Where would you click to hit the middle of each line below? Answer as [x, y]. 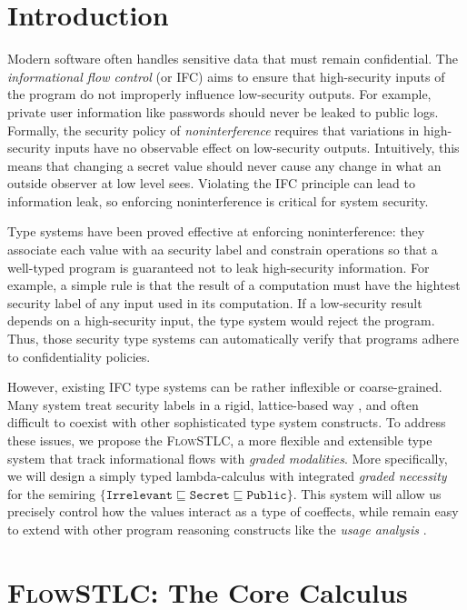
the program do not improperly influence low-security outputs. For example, [219, 94]
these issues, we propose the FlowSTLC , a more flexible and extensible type [220, 440]
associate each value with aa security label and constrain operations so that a [223, 250]
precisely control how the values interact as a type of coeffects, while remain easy [233, 511]
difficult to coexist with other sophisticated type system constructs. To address [227, 422]
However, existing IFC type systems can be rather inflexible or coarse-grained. [225, 387]
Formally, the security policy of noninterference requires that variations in [214, 130]
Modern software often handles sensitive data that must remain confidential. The [233, 59]
